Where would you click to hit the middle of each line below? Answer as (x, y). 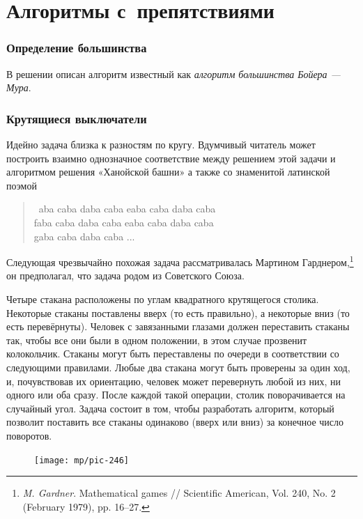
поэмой (22, 185)
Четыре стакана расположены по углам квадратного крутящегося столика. (163, 299)
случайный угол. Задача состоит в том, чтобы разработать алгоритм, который (170, 408)
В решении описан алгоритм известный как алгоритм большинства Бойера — (173, 73)
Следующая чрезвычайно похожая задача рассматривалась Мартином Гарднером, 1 (180, 261)
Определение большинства (77, 48)
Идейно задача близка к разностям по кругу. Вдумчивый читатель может (161, 144)
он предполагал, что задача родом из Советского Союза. (125, 276)
